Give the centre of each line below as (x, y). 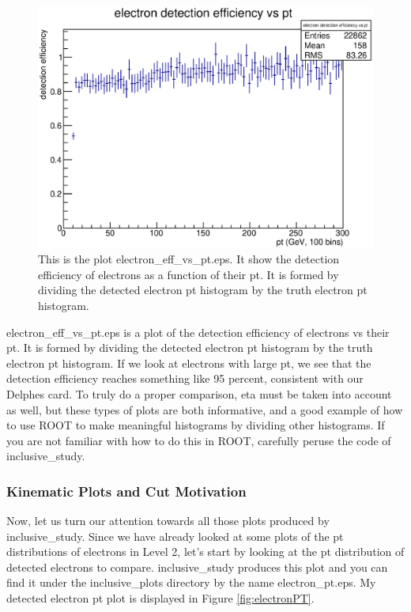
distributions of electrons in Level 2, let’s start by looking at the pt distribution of (205, 552)
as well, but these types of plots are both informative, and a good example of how (205, 409)
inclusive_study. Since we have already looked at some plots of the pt (175, 536)
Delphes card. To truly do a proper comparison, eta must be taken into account (199, 393)
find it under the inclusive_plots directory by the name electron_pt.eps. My (191, 582)
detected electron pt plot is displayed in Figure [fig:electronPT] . (160, 598)
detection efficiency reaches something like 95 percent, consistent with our (185, 378)
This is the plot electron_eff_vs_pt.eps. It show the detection (189, 259)
